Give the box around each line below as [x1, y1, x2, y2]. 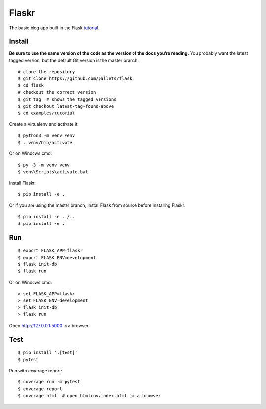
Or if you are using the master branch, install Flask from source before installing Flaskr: [9, 202, 186, 208]
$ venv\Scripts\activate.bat [18, 169, 88, 175]
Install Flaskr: [9, 180, 36, 186]
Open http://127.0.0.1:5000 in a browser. [9, 322, 90, 328]
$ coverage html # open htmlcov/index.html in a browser [18, 393, 161, 399]
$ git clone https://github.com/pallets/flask [18, 75, 133, 81]
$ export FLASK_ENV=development [18, 255, 96, 260]
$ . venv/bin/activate [18, 140, 73, 145]
